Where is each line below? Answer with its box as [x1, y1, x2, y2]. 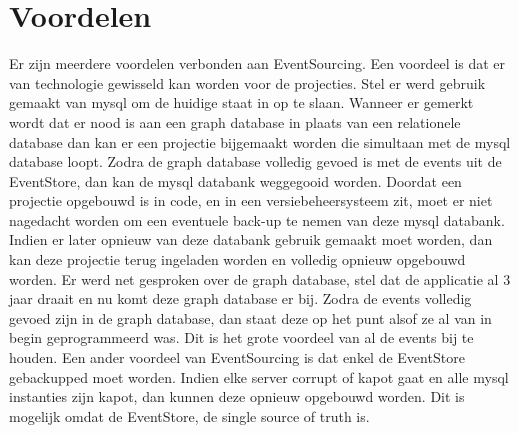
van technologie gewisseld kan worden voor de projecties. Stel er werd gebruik [9, 72, 486, 93]
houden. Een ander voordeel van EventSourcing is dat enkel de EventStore [9, 347, 465, 368]
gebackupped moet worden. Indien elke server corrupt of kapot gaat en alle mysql [9, 366, 509, 387]
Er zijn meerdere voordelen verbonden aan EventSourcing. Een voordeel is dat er [9, 53, 506, 74]
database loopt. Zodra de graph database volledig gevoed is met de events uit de [9, 151, 502, 172]
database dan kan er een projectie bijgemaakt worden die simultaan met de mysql [9, 131, 511, 152]
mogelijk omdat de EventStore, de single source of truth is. [9, 405, 370, 426]
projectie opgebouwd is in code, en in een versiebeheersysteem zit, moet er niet [9, 190, 493, 211]
